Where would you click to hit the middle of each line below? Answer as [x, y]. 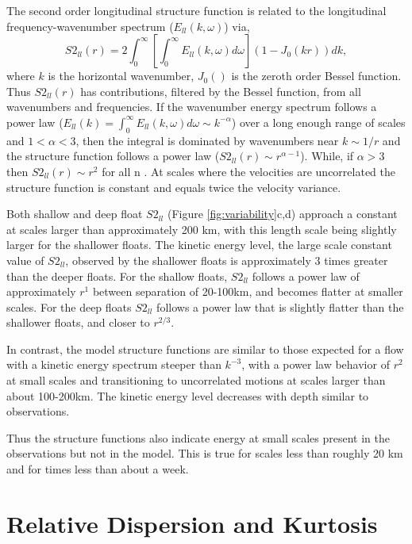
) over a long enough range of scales [318, 122]
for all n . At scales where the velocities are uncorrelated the [249, 171]
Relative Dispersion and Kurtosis [192, 523]
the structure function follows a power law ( [113, 156]
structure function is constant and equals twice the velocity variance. [174, 187]
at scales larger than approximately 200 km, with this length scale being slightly [202, 229]
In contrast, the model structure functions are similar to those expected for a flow [205, 349]
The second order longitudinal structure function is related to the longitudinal [196, 10]
